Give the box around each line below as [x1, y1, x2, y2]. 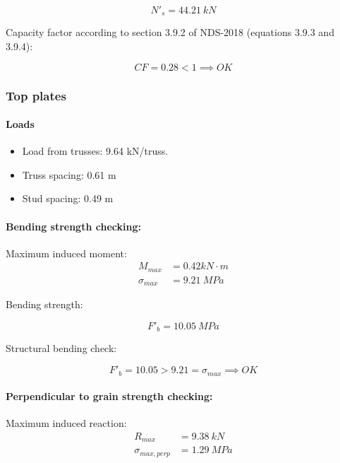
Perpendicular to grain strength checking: [6, 389, 213, 404]
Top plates [6, 86, 66, 104]
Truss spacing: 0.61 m [22, 167, 116, 182]
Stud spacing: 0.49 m [22, 191, 114, 206]
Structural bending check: [6, 341, 117, 356]
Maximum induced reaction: [6, 416, 127, 430]
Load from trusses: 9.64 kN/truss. [22, 143, 169, 158]
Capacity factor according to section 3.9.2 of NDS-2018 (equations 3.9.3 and [6, 25, 334, 40]
